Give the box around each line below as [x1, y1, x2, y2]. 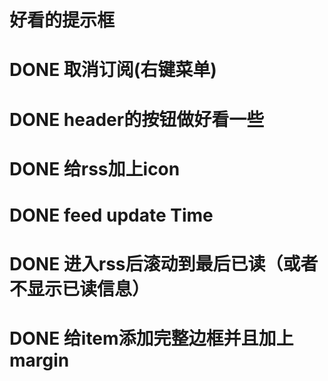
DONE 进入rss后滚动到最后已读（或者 [9, 253, 319, 276]
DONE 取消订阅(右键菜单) [9, 59, 217, 81]
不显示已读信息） [9, 278, 151, 301]
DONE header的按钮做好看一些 [9, 108, 265, 131]
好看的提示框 [9, 9, 116, 32]
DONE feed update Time [9, 204, 214, 226]
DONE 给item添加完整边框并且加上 [9, 327, 294, 350]
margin [9, 349, 70, 372]
